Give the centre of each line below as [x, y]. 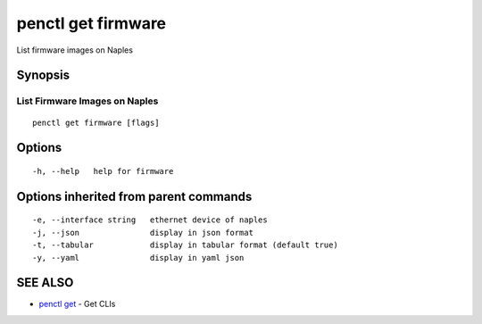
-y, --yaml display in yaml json [138, 258]
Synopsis [43, 75]
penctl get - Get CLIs [77, 304]
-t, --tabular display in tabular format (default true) [185, 245]
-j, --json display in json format [143, 233]
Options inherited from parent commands [134, 196]
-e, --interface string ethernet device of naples [150, 220]
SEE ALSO [45, 282]
